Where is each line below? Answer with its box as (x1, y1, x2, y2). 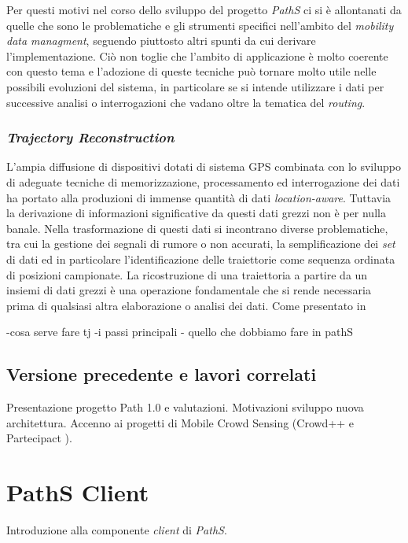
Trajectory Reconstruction (6, 127, 175, 147)
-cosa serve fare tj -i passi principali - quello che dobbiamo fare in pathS (6, 323, 354, 340)
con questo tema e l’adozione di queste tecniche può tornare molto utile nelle (6, 63, 377, 79)
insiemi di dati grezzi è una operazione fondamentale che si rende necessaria (6, 282, 371, 298)
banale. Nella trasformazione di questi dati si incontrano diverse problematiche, (6, 220, 388, 236)
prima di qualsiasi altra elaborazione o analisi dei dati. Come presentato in (6, 297, 366, 313)
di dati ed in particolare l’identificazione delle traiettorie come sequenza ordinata (6, 250, 395, 267)
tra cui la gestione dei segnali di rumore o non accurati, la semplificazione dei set (6, 235, 395, 252)
